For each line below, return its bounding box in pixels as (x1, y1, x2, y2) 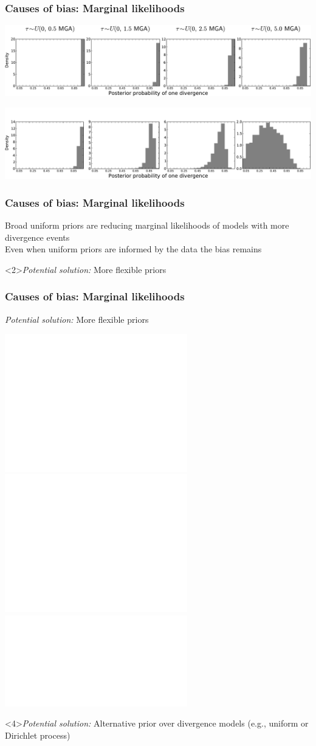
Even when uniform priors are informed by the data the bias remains (5, 243, 262, 255)
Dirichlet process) (5, 729, 70, 741)
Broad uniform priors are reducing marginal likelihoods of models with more (5, 218, 289, 231)
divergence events (5, 230, 70, 243)
